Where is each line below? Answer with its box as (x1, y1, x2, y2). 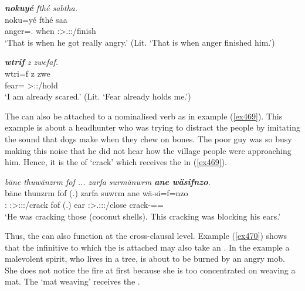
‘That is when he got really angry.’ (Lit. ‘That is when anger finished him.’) (5, 36, 275, 48)
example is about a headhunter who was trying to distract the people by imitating (5, 121, 300, 133)
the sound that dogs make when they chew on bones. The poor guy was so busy (5, 132, 292, 145)
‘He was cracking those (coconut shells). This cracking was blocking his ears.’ (5, 210, 281, 222)
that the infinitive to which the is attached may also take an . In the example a (5, 241, 290, 253)
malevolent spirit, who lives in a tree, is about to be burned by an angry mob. (5, 252, 285, 265)
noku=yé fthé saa (5, 13, 67, 25)
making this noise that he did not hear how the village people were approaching (5, 144, 292, 156)
